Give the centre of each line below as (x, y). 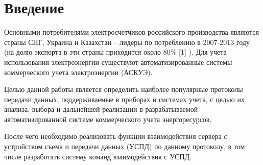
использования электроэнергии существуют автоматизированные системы (118, 62)
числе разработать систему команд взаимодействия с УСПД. (98, 156)
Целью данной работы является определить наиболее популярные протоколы (124, 89)
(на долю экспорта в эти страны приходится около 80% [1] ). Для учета (115, 52)
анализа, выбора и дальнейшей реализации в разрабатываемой (101, 109)
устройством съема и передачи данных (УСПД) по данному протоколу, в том (125, 146)
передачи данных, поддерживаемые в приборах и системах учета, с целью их (124, 99)
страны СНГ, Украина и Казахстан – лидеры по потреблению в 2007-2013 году (127, 42)
